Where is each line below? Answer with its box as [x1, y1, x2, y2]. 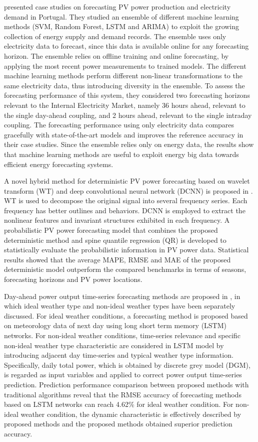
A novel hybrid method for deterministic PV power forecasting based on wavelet [4, 176, 250, 186]
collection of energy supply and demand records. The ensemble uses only [4, 31, 226, 41]
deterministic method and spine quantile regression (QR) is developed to [4, 234, 226, 245]
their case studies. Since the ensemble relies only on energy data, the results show [4, 139, 254, 150]
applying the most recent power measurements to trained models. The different [4, 60, 246, 71]
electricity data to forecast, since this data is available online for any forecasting [4, 41, 249, 51]
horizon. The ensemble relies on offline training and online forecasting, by [4, 50, 229, 61]
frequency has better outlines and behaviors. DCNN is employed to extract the [4, 205, 245, 215]
